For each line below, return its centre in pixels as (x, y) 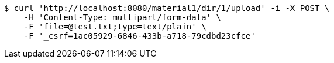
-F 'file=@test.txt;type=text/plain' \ (115, 27)
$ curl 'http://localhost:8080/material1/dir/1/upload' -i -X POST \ (167, 8)
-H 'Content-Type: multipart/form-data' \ (122, 17)
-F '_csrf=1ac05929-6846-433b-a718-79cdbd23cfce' (140, 36)
